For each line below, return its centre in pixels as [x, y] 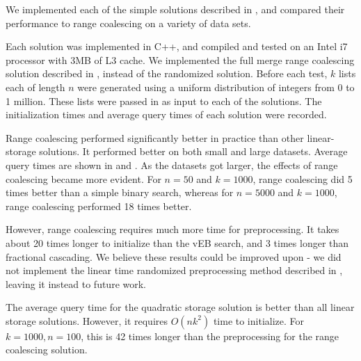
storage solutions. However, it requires [87, 320]
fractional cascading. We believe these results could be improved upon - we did [174, 256]
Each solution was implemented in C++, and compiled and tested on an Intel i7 [177, 46]
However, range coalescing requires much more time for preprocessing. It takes [173, 229]
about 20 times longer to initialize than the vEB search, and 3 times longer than [177, 242]
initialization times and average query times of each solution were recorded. [166, 114]
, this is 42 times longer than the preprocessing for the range [210, 336]
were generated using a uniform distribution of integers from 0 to [216, 87]
